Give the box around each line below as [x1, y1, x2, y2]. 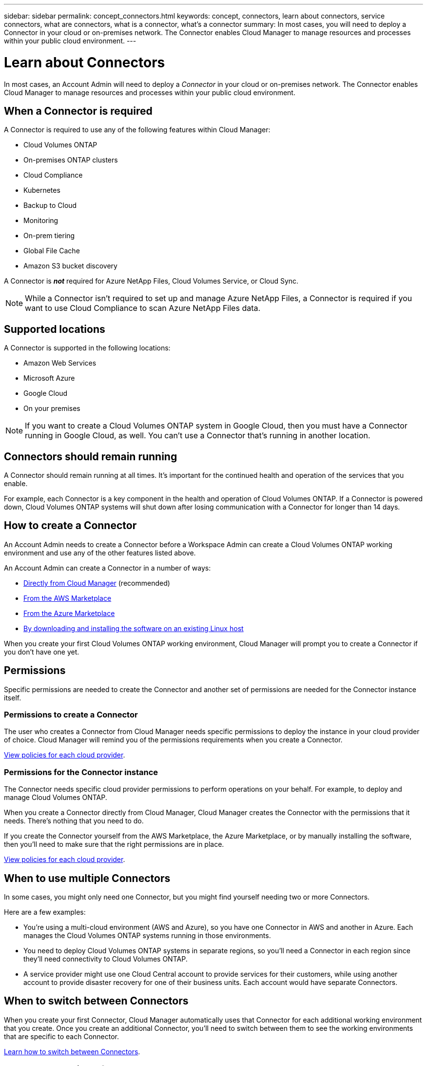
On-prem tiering [23, 231, 75, 240]
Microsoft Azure [23, 374, 75, 383]
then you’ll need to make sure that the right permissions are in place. [4, 840, 224, 849]
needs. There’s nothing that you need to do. [4, 817, 144, 825]
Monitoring [23, 216, 58, 225]
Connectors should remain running [4, 450, 177, 463]
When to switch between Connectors [4, 995, 189, 1007]
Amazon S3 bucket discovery [23, 262, 117, 270]
